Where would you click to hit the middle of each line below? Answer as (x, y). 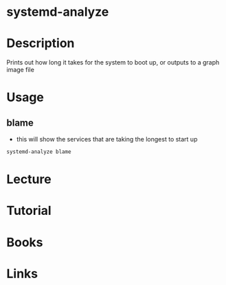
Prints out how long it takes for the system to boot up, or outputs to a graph (113, 62)
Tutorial (29, 211)
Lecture (29, 180)
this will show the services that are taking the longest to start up (107, 139)
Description (41, 44)
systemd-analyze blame (39, 152)
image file (21, 70)
